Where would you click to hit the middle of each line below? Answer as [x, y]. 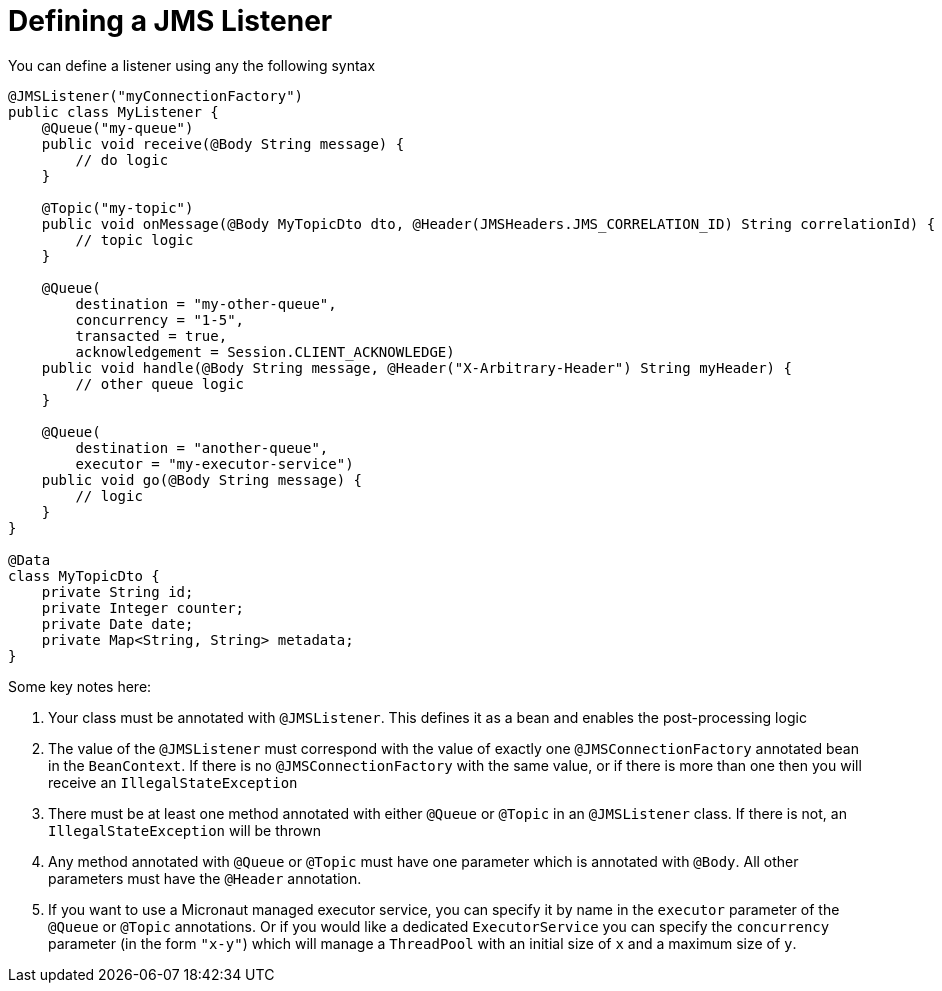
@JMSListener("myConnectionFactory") [156, 95]
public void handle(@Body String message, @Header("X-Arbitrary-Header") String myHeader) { [416, 367]
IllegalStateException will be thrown [184, 830]
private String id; [117, 591]
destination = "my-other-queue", [206, 303]
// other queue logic [160, 383]
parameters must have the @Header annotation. [205, 878]
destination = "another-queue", [202, 447]
